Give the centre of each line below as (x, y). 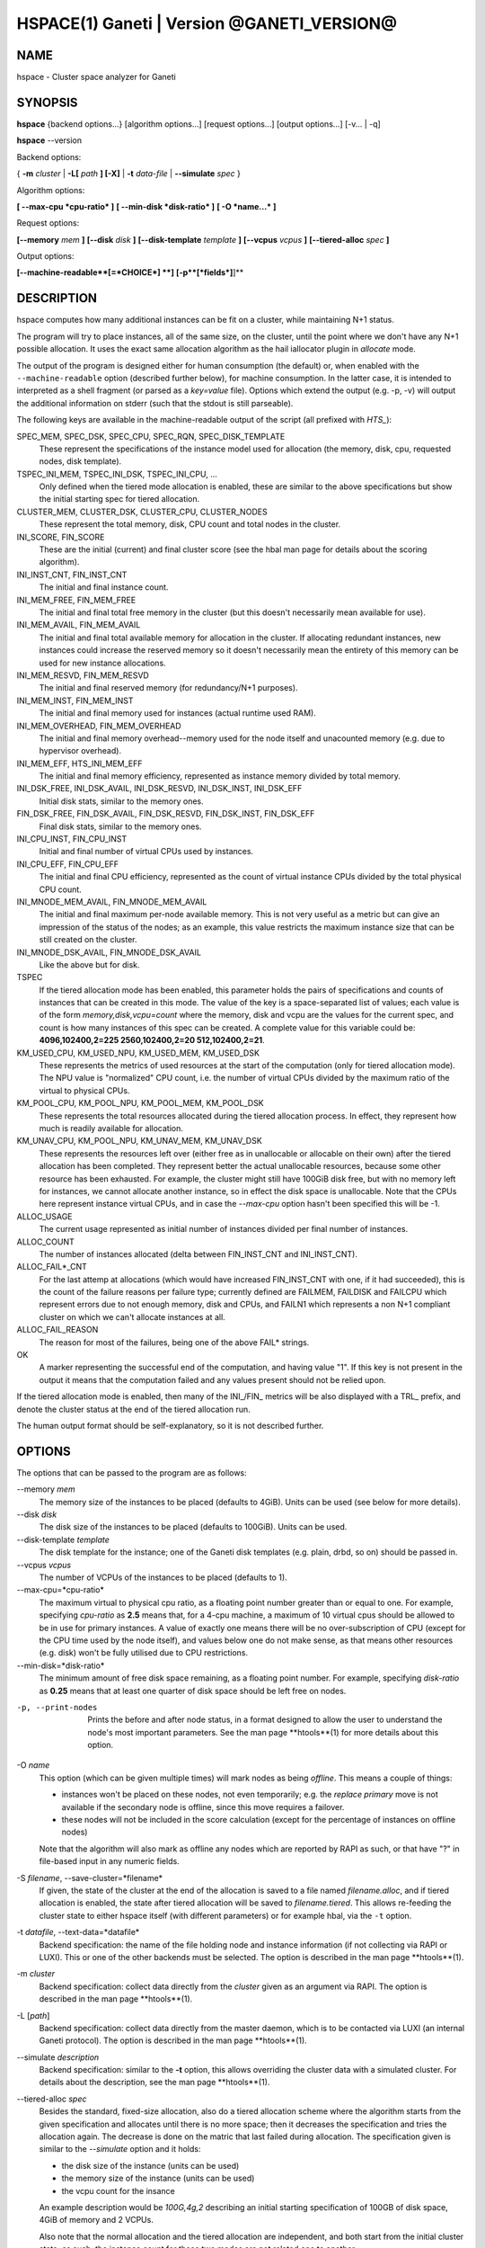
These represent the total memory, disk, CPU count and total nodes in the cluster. (190, 524)
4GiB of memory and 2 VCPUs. (97, 2220)
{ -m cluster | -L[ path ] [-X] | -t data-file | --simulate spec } (129, 174)
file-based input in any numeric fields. (109, 1861)
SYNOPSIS (47, 102)
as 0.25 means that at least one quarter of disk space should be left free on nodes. (193, 1690)
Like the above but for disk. (89, 964)
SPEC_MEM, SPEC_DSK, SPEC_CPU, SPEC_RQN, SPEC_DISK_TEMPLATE (151, 436)
